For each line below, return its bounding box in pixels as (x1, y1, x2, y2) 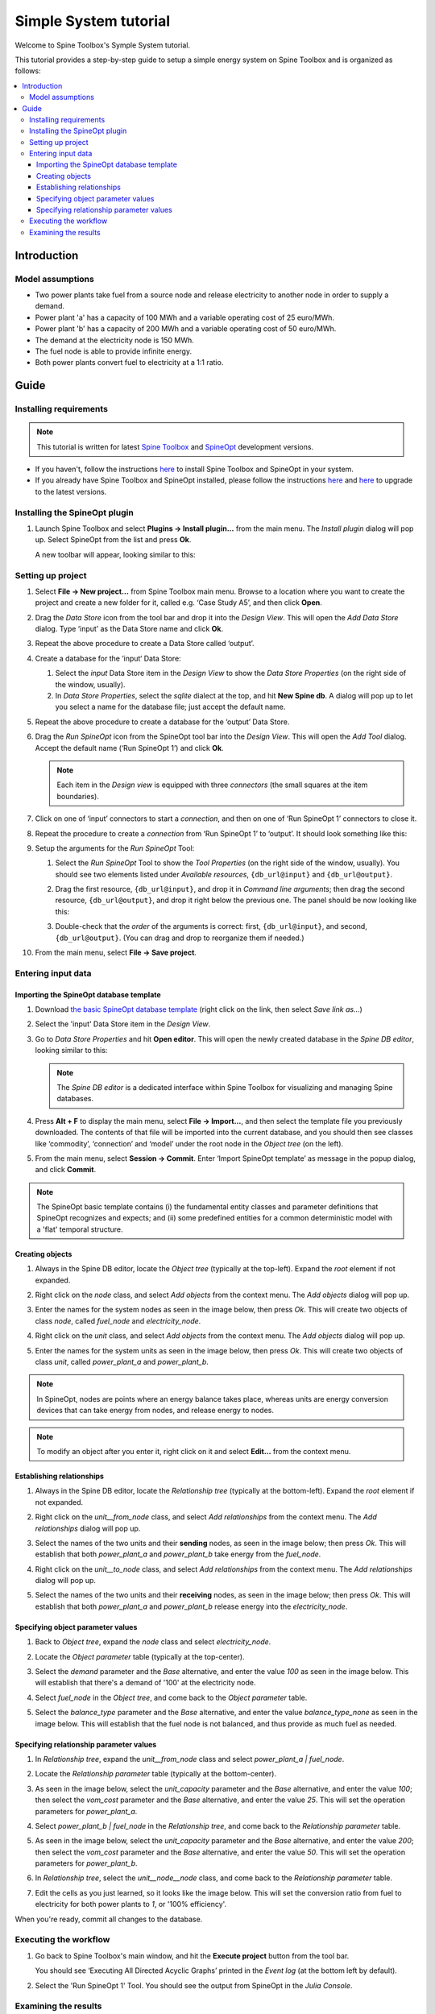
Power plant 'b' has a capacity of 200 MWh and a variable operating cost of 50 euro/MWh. (35, 324, 337, 334)
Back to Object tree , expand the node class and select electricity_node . (35, 1637, 271, 1647)
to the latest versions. (35, 487, 107, 496)
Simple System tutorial (14, 12, 171, 30)
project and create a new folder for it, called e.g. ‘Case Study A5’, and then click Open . (35, 598, 322, 607)
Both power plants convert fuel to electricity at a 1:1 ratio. (35, 358, 224, 367)
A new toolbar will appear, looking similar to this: (35, 549, 197, 559)
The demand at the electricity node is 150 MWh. (35, 335, 195, 345)
